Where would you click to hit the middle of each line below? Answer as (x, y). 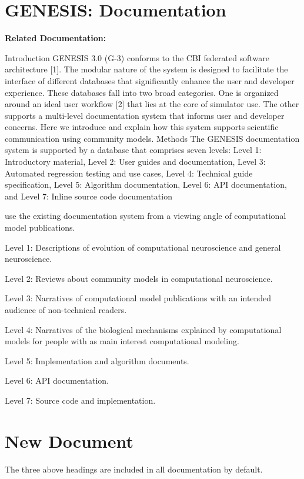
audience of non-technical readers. (66, 310)
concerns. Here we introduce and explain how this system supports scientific (142, 127)
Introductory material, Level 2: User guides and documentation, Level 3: (135, 162)
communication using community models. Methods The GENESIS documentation (152, 138)
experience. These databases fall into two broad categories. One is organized (142, 92)
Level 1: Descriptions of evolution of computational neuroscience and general (143, 247)
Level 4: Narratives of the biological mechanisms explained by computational (143, 329)
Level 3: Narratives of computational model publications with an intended (138, 298)
